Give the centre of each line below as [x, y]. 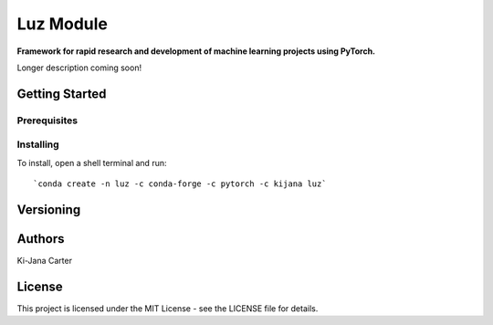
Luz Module [63, 24]
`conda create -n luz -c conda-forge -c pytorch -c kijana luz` [180, 184]
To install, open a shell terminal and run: [92, 162]
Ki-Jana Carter [45, 260]
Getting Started [62, 94]
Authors [41, 239]
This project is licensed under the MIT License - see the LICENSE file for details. [168, 308]
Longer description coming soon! [79, 68]
